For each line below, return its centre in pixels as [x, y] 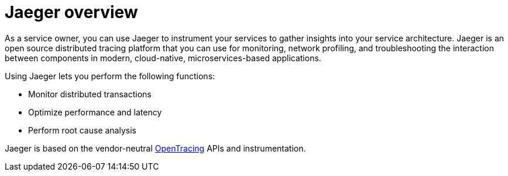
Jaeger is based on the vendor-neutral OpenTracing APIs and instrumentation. [155, 148]
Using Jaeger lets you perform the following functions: [110, 76]
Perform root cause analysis [82, 130]
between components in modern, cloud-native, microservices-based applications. [163, 58]
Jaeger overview [71, 12]
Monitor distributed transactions [90, 94]
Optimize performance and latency [95, 112]
